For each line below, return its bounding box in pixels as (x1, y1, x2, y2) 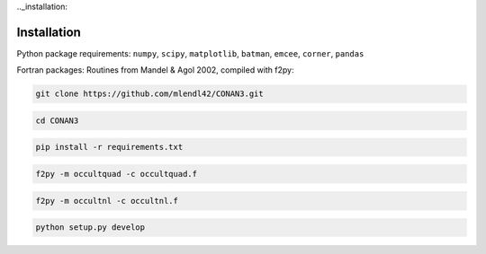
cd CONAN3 (35, 115, 79, 126)
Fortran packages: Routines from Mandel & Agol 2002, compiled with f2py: (16, 65, 294, 75)
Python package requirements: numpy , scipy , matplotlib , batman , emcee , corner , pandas (16, 48, 364, 58)
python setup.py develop (35, 223, 146, 232)
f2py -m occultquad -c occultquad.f (35, 169, 198, 180)
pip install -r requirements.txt (35, 142, 184, 153)
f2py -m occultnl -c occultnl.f (35, 196, 179, 206)
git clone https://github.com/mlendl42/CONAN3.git (35, 89, 265, 99)
